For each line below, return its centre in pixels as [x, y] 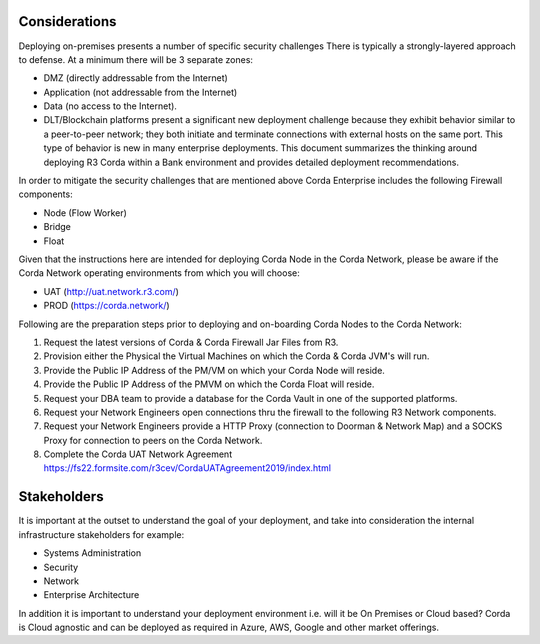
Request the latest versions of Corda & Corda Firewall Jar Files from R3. [191, 342]
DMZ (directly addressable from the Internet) [136, 78]
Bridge [57, 227]
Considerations [67, 21]
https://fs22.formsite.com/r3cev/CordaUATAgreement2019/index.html [187, 468]
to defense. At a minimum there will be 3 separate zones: [136, 59]
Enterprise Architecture [91, 595]
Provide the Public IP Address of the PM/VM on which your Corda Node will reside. [214, 370]
